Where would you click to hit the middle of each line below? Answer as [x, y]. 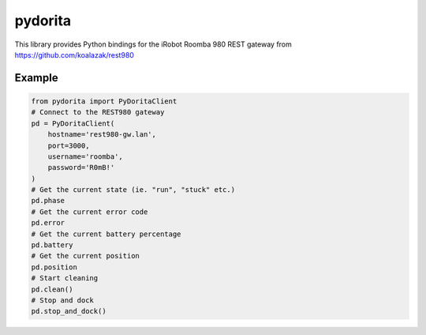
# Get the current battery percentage [106, 234]
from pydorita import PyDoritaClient [104, 101]
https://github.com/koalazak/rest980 [74, 55]
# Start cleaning [65, 278]
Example [36, 78]
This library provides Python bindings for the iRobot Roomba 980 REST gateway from [153, 44]
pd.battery [52, 245]
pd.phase [48, 201]
